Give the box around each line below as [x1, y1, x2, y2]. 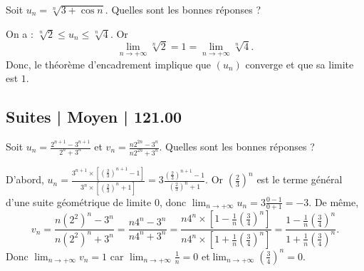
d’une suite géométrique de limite [6, 194, 152, 209]
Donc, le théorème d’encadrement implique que [6, 56, 212, 71]
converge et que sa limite [245, 56, 354, 71]
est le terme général [256, 172, 343, 187]
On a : [6, 26, 33, 41]
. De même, [308, 194, 359, 209]
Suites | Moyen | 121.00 [6, 106, 182, 128]
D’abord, [6, 172, 44, 187]
